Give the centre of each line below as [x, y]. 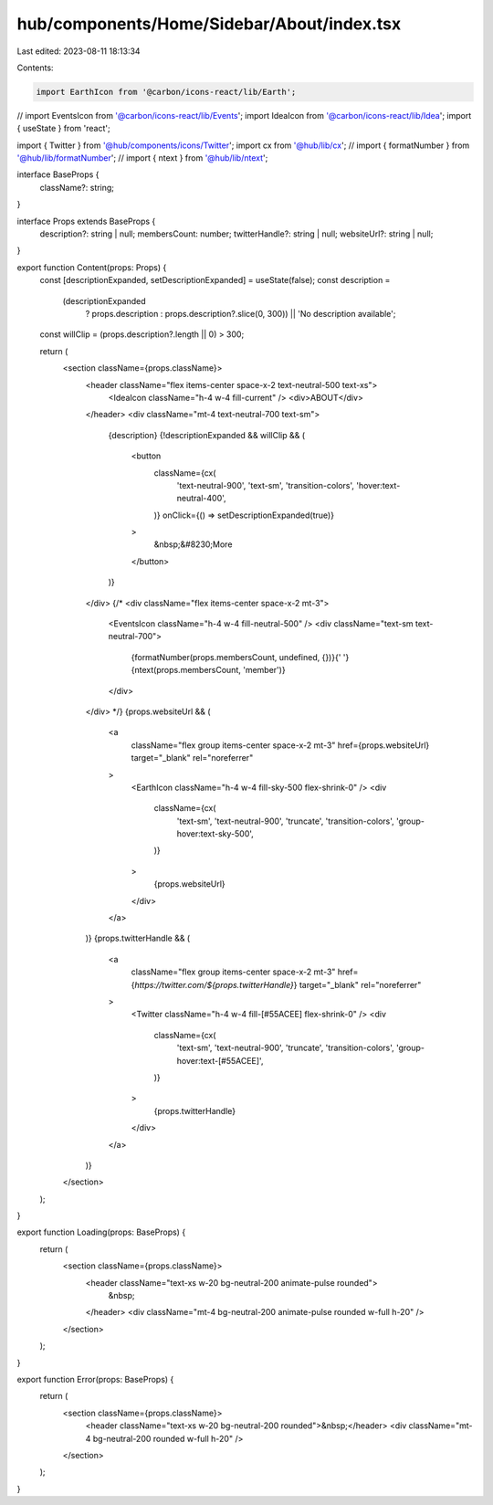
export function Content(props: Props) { [92, 267]
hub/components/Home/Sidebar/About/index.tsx [209, 24]
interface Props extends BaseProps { [86, 221]
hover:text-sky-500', [215, 834]
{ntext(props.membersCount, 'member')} [209, 670]
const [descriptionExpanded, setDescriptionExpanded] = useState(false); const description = [215, 280]
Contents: [35, 68]
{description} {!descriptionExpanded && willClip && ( [207, 435]
